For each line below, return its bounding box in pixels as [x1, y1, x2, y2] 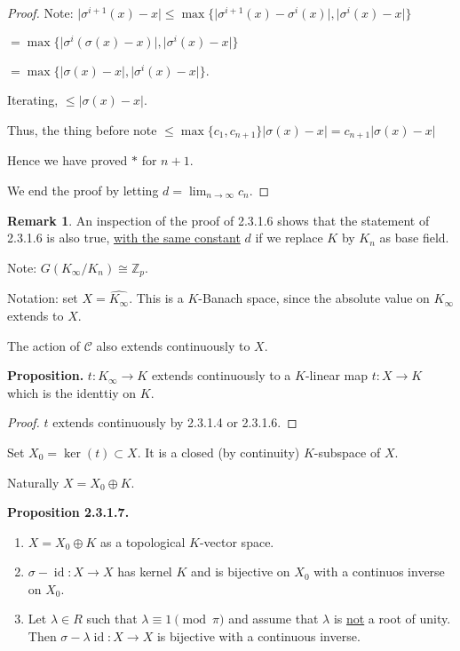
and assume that [228, 609, 319, 628]
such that [86, 609, 138, 628]
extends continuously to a [151, 366, 291, 385]
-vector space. [199, 532, 274, 551]
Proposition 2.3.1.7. [7, 503, 130, 521]
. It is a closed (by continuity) [137, 442, 300, 461]
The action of [7, 336, 81, 354]
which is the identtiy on [7, 383, 137, 401]
